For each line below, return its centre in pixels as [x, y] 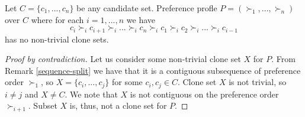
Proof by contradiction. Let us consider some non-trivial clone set [123, 59]
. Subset [43, 105]
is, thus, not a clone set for [118, 105]
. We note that [91, 94]
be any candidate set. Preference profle [147, 8]
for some [127, 82]
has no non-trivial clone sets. [57, 39]
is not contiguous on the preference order [204, 94]
